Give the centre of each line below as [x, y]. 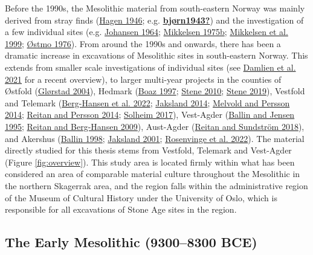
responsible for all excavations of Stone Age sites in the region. [121, 209]
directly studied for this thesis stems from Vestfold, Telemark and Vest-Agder [148, 150]
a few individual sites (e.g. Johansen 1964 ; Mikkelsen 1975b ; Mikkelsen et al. [147, 32]
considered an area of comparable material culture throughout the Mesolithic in [153, 174]
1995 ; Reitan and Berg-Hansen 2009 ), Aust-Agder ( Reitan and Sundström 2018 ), [155, 126]
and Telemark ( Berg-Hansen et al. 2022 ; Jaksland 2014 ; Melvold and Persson [147, 102]
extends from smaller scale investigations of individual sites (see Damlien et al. [150, 67]
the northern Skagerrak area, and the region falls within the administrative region [156, 185]
